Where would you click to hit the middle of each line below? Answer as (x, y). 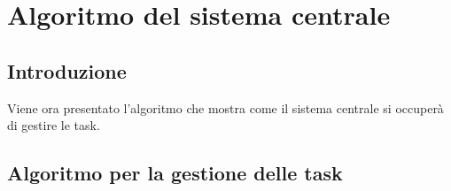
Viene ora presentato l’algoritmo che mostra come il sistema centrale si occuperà (225, 107)
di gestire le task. (54, 125)
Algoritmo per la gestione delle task (175, 173)
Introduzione (67, 70)
